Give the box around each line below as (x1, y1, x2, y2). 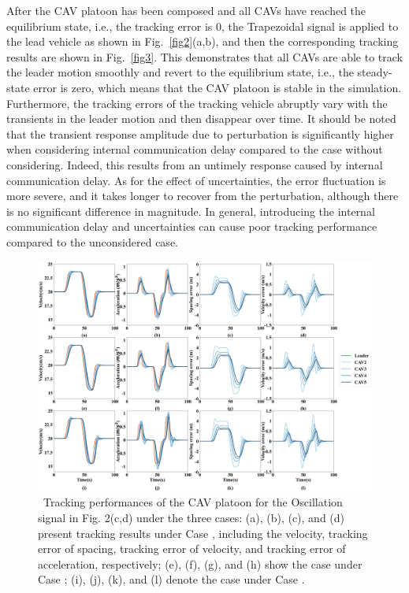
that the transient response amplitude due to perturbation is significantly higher (6, 125, 394, 142)
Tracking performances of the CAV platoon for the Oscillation (43, 494, 343, 510)
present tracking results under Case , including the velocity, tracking (38, 524, 368, 541)
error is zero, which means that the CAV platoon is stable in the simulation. (33, 79, 402, 95)
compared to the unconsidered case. (6, 233, 178, 250)
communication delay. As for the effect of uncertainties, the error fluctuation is (6, 172, 386, 188)
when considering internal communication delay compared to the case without (6, 141, 383, 158)
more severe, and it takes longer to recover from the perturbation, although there (6, 187, 399, 204)
